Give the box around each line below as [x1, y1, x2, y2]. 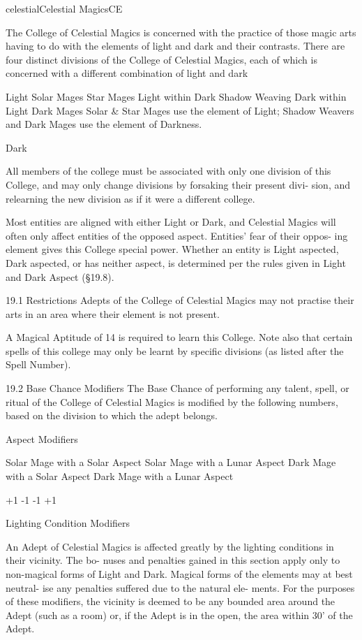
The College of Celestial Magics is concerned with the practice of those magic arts [6, 24, 356, 39]
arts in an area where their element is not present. [6, 306, 220, 321]
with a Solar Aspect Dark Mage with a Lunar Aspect [6, 469, 234, 483]
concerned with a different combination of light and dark [6, 66, 248, 80]
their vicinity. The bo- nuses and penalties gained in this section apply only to [6, 553, 340, 567]
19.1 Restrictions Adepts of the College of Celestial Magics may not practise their [6, 293, 354, 307]
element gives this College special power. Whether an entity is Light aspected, [6, 242, 339, 256]
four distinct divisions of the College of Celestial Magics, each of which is [6, 52, 317, 66]
